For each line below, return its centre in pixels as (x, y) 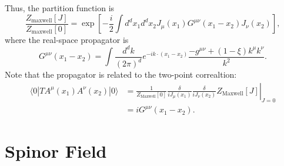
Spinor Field (56, 151)
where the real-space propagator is (67, 39)
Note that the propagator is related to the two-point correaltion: (121, 74)
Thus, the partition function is (60, 8)
